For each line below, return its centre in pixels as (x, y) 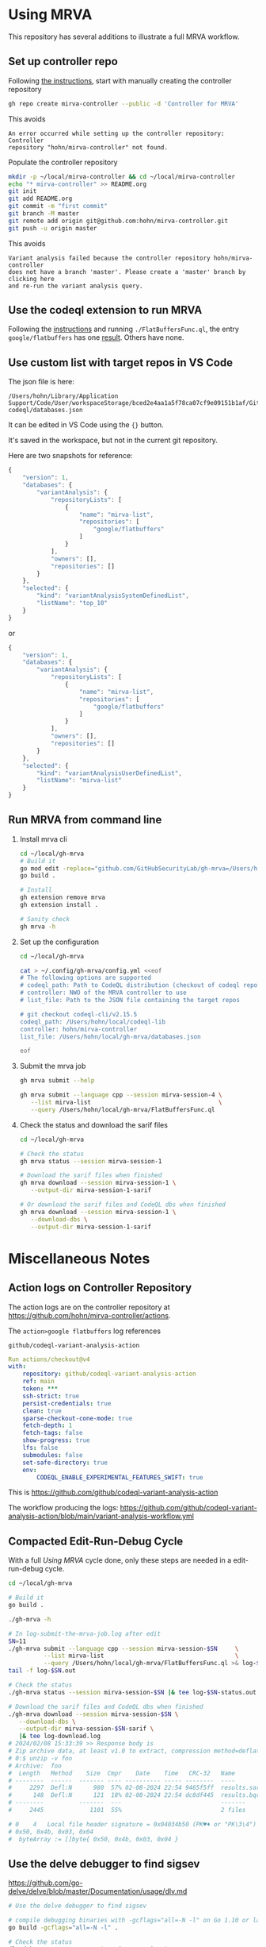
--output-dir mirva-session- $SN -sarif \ (86, 1729)
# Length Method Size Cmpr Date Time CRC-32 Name (122, 1773)
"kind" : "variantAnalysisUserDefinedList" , (109, 773)
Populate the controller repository (63, 162)
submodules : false (53, 1455)
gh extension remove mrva (62, 898)
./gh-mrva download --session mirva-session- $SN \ (93, 1714)
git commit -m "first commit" (58, 206)
